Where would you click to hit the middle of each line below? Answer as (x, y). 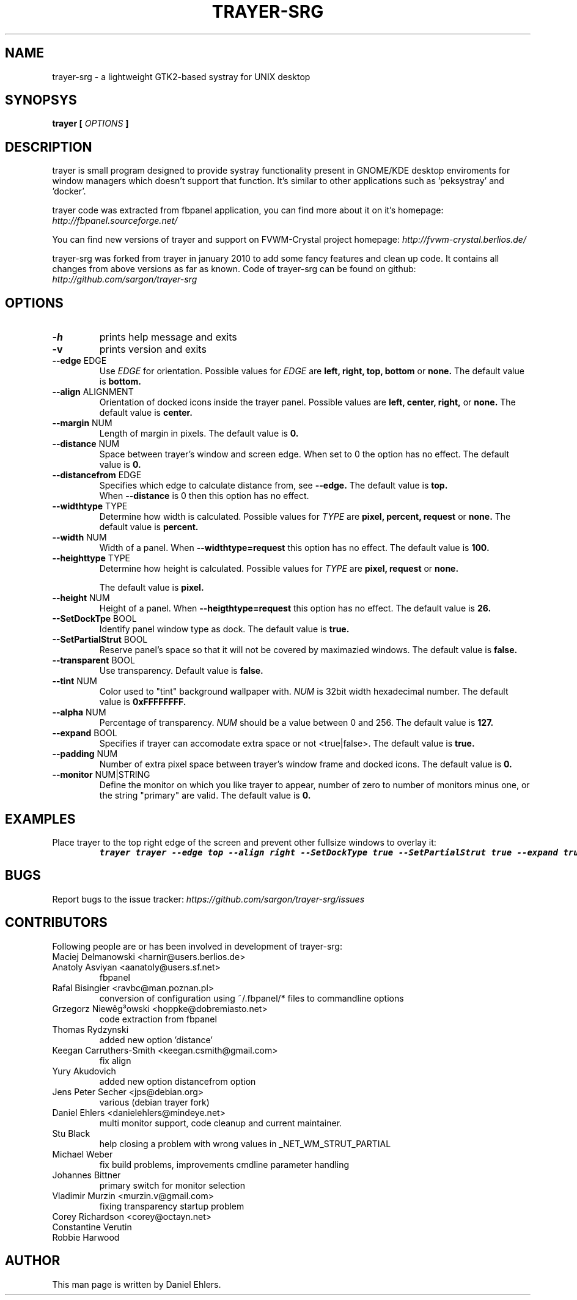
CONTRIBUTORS (56, 923)
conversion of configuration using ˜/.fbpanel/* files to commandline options (252, 998)
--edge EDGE (79, 361)
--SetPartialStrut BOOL (100, 640)
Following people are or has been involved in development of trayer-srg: (197, 946)
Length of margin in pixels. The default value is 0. (199, 434)
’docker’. (69, 191)
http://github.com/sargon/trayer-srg (125, 279)
